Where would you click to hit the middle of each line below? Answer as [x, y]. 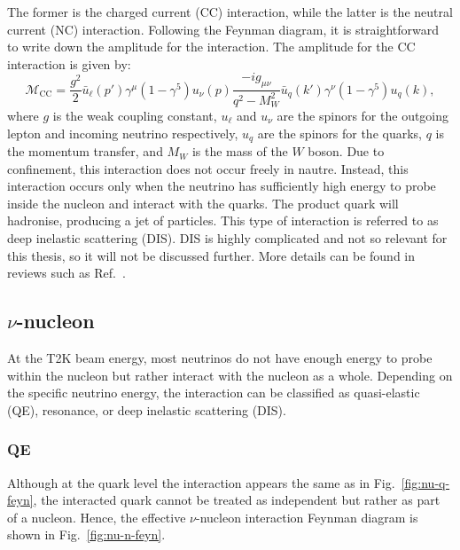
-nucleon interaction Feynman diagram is [307, 517]
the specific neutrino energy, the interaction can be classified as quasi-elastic [214, 393]
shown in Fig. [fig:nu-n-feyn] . [86, 534]
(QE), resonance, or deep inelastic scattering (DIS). [147, 409]
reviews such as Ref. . [66, 273]
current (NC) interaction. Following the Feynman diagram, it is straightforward [223, 29]
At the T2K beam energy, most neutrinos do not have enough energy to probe [220, 357]
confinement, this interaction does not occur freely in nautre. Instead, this [208, 168]
